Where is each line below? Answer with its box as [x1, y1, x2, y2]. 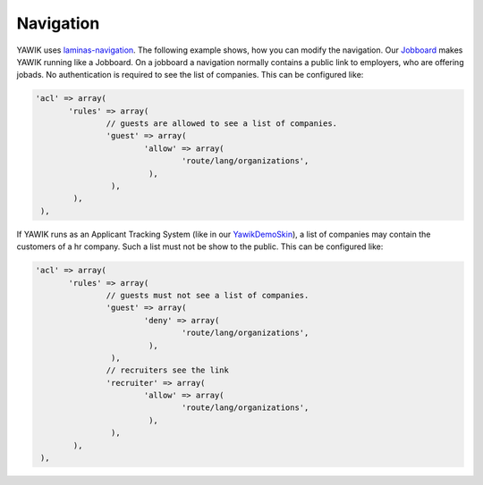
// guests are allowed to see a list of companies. [106, 119, 338, 129]
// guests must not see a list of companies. [106, 290, 309, 300]
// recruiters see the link [106, 365, 230, 375]
